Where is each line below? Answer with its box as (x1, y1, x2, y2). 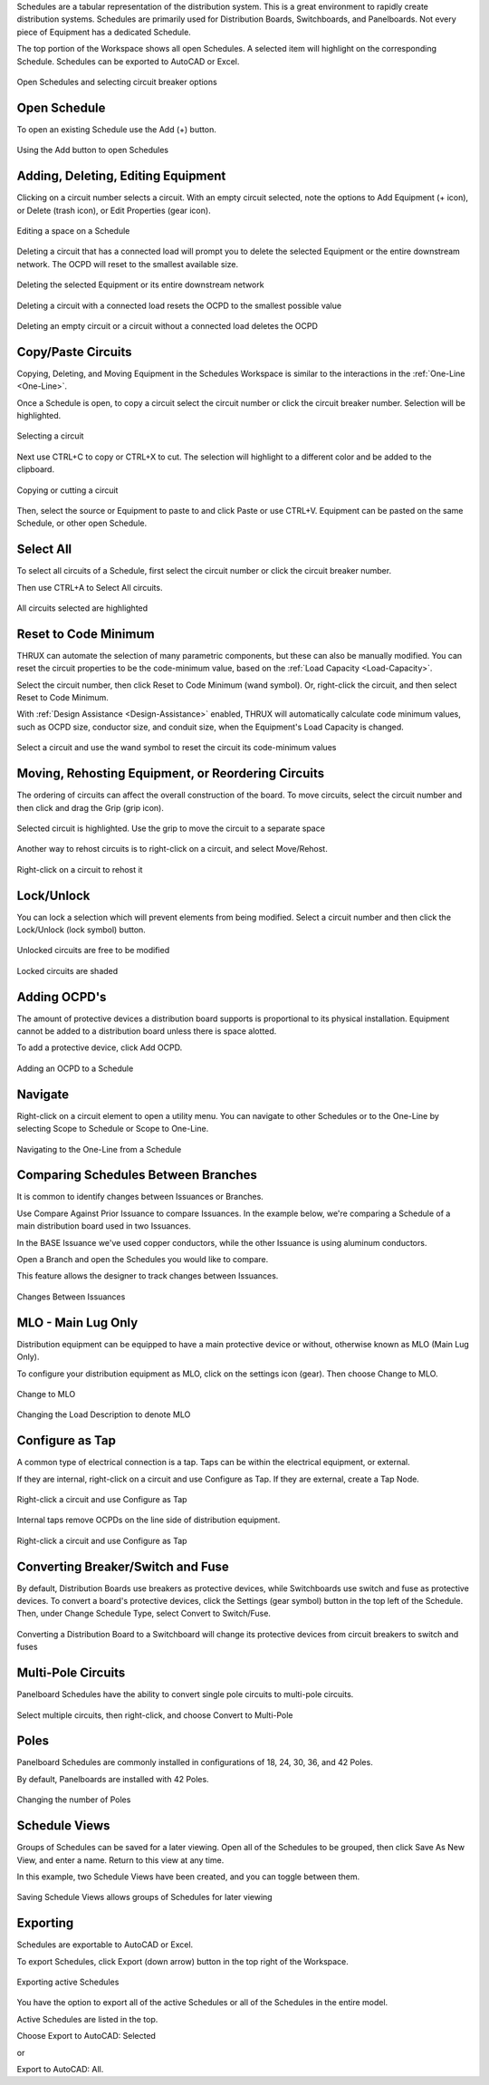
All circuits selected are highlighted (16, 603, 149, 613)
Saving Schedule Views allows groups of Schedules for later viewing (16, 1892, 273, 1903)
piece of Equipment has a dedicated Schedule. (16, 26, 192, 37)
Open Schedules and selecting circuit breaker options (16, 76, 217, 87)
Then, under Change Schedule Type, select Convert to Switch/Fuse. (16, 1608, 272, 1619)
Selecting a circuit (16, 430, 84, 441)
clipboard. (16, 464, 54, 475)
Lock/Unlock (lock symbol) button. (16, 924, 147, 935)
